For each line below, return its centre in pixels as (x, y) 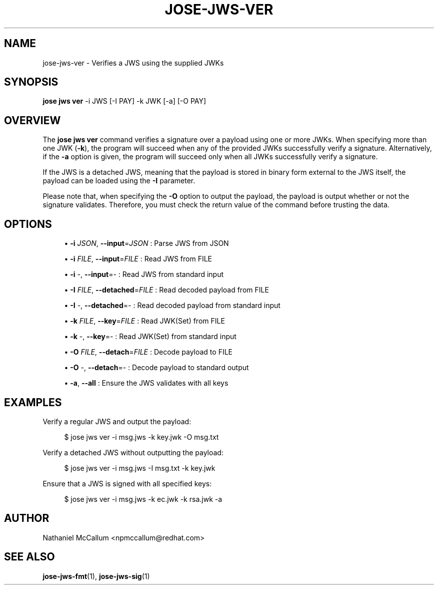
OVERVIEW (32, 120)
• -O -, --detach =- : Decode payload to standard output (156, 368)
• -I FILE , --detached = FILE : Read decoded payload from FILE (166, 290)
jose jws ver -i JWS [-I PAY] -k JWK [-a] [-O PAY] (124, 101)
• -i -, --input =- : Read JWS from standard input (144, 274)
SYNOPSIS (31, 82)
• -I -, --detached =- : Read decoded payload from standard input (172, 306)
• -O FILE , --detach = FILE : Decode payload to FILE (148, 352)
